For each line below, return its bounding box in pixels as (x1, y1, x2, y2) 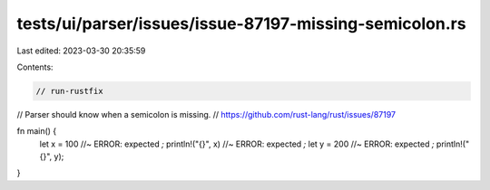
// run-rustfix (35, 86, 103, 96)
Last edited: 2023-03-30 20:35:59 (16, 45, 146, 56)
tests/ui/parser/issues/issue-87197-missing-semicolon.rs (16, 14, 466, 33)
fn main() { (16, 126, 57, 137)
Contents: (16, 62, 54, 72)
